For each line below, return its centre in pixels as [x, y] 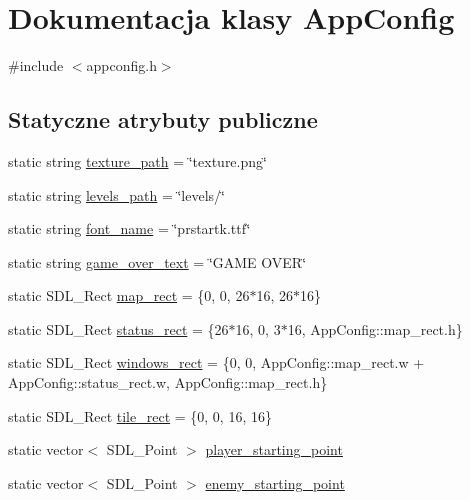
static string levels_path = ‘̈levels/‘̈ [116, 194]
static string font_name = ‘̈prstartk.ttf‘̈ [129, 228]
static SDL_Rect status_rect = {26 [118, 328]
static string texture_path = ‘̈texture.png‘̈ [137, 160]
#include [36, 65]
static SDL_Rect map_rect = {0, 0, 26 [129, 295]
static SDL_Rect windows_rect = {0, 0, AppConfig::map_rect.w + [216, 362]
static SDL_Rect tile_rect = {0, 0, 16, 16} [140, 415]
